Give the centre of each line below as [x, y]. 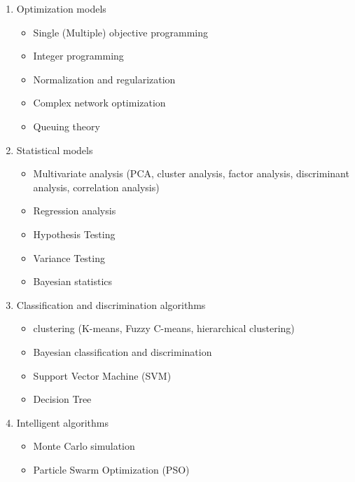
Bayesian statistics [73, 281]
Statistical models [55, 150]
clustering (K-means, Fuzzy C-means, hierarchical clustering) [164, 328]
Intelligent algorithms [62, 422]
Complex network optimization [99, 103]
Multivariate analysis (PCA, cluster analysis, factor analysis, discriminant [191, 173]
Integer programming [78, 56]
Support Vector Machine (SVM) [102, 375]
